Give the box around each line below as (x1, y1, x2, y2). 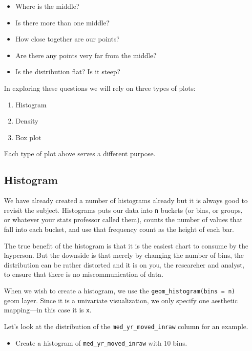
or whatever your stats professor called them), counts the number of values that (4, 214, 243, 225)
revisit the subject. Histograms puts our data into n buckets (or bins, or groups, (4, 205, 243, 215)
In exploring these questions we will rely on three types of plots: (4, 83, 196, 93)
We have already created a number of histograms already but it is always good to (4, 195, 248, 206)
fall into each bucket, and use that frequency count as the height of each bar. (4, 224, 234, 234)
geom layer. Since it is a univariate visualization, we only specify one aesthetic (4, 295, 238, 305)
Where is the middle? (15, 1, 80, 11)
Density (15, 116, 39, 126)
